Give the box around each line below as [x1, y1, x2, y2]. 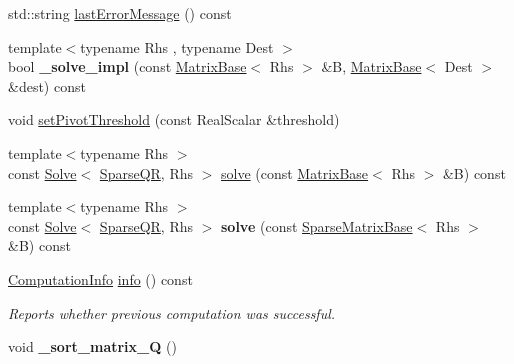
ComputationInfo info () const [8, 268, 193, 289]
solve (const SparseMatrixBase [221, 215, 413, 236]
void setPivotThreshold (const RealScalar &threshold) [8, 109, 340, 130]
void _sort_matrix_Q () [8, 336, 177, 357]
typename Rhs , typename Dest [80, 36, 274, 57]
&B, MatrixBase [321, 56, 422, 77]
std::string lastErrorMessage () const [8, 3, 232, 23]
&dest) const [8, 75, 86, 96]
